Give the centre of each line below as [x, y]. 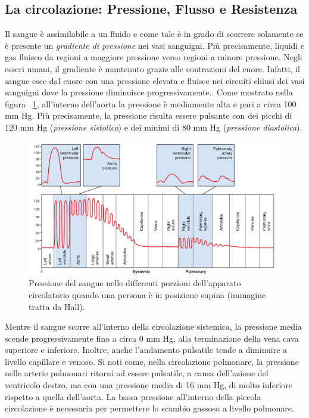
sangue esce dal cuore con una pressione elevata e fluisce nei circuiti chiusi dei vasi [155, 80]
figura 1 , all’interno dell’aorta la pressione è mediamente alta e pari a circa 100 [151, 103]
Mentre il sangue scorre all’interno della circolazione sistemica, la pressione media [153, 326]
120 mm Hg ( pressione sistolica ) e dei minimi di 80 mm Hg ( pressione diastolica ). [154, 127]
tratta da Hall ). [57, 306]
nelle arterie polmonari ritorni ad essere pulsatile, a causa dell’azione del [137, 373]
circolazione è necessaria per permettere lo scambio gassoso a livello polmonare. [149, 408]
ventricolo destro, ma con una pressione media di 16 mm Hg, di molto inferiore [149, 385]
